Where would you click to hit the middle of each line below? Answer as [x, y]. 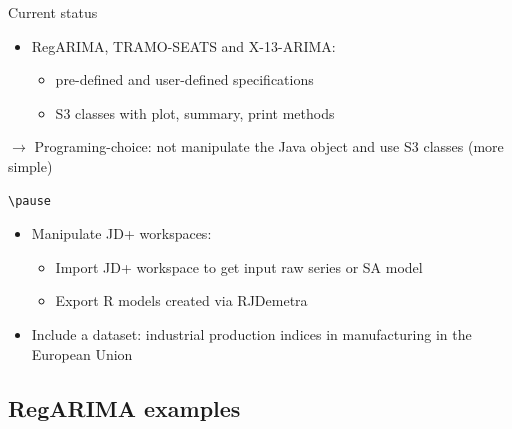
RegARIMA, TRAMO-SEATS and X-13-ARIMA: [183, 45]
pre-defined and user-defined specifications [184, 79]
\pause [29, 200]
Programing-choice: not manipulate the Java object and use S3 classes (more [269, 146]
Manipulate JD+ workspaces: [121, 233]
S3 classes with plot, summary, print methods [195, 112]
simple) [30, 165]
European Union [82, 353]
